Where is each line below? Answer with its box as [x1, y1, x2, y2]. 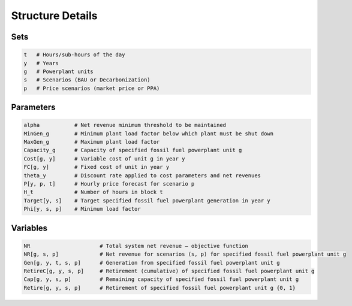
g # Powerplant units [23, 68, 94, 75]
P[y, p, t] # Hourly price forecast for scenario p [23, 180, 195, 187]
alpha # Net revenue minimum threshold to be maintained [23, 122, 227, 129]
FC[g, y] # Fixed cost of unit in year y [23, 163, 170, 171]
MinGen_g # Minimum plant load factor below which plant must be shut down [23, 130, 274, 137]
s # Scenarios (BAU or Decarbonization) [23, 77, 151, 83]
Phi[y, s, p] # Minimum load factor [23, 205, 141, 213]
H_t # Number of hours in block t [23, 189, 163, 196]
